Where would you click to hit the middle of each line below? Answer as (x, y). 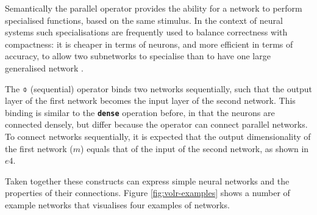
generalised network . (44, 67)
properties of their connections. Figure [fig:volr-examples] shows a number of (148, 193)
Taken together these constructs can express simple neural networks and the (147, 180)
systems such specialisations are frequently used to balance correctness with (146, 32)
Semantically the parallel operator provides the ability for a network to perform (154, 8)
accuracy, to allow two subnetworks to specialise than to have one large (138, 56)
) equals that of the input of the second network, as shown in (195, 148)
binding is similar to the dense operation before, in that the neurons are (140, 112)
